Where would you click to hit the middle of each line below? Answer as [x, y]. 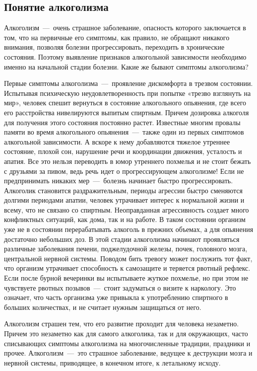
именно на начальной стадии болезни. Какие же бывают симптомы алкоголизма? [126, 66]
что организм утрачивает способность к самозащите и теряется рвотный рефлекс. [127, 268]
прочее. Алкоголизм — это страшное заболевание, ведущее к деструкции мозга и [128, 353]
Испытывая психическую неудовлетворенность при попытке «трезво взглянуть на [128, 93]
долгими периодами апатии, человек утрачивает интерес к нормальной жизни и [124, 200]
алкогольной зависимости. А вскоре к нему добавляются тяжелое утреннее [117, 141]
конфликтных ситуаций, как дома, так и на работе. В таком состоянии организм [125, 219]
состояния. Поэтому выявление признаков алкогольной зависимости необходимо [125, 56]
